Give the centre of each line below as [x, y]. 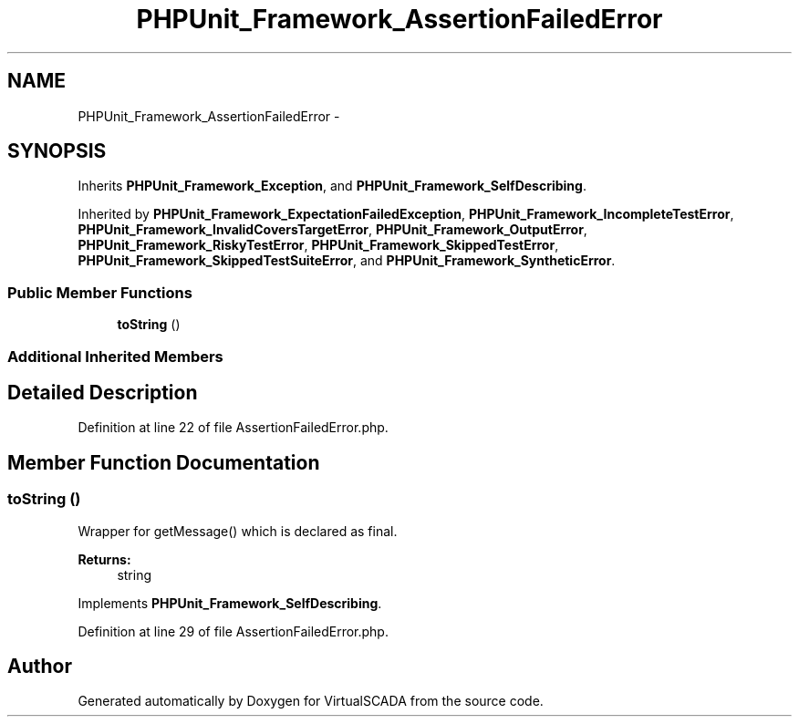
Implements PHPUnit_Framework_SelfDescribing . [230, 603]
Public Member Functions [100, 292]
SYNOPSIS [57, 151]
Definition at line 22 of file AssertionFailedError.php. [233, 428]
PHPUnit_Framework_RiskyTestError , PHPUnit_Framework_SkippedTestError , [318, 245]
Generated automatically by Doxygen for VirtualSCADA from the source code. [311, 701]
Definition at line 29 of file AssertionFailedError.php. [233, 631]
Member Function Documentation [164, 462]
